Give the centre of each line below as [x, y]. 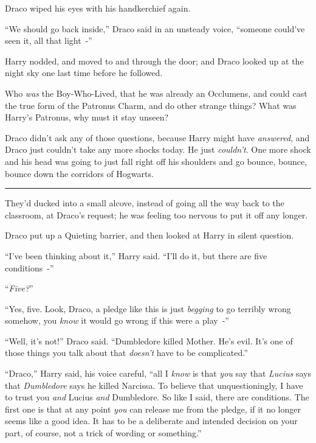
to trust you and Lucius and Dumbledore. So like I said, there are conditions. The [157, 397]
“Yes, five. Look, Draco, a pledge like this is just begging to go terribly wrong [148, 308]
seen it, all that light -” [49, 40]
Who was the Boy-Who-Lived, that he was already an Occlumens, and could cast [156, 93]
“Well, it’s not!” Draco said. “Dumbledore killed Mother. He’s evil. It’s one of [149, 340]
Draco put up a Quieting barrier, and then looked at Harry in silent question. [149, 235]
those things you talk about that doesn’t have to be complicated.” [126, 353]
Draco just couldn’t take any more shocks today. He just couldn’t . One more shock [158, 149]
